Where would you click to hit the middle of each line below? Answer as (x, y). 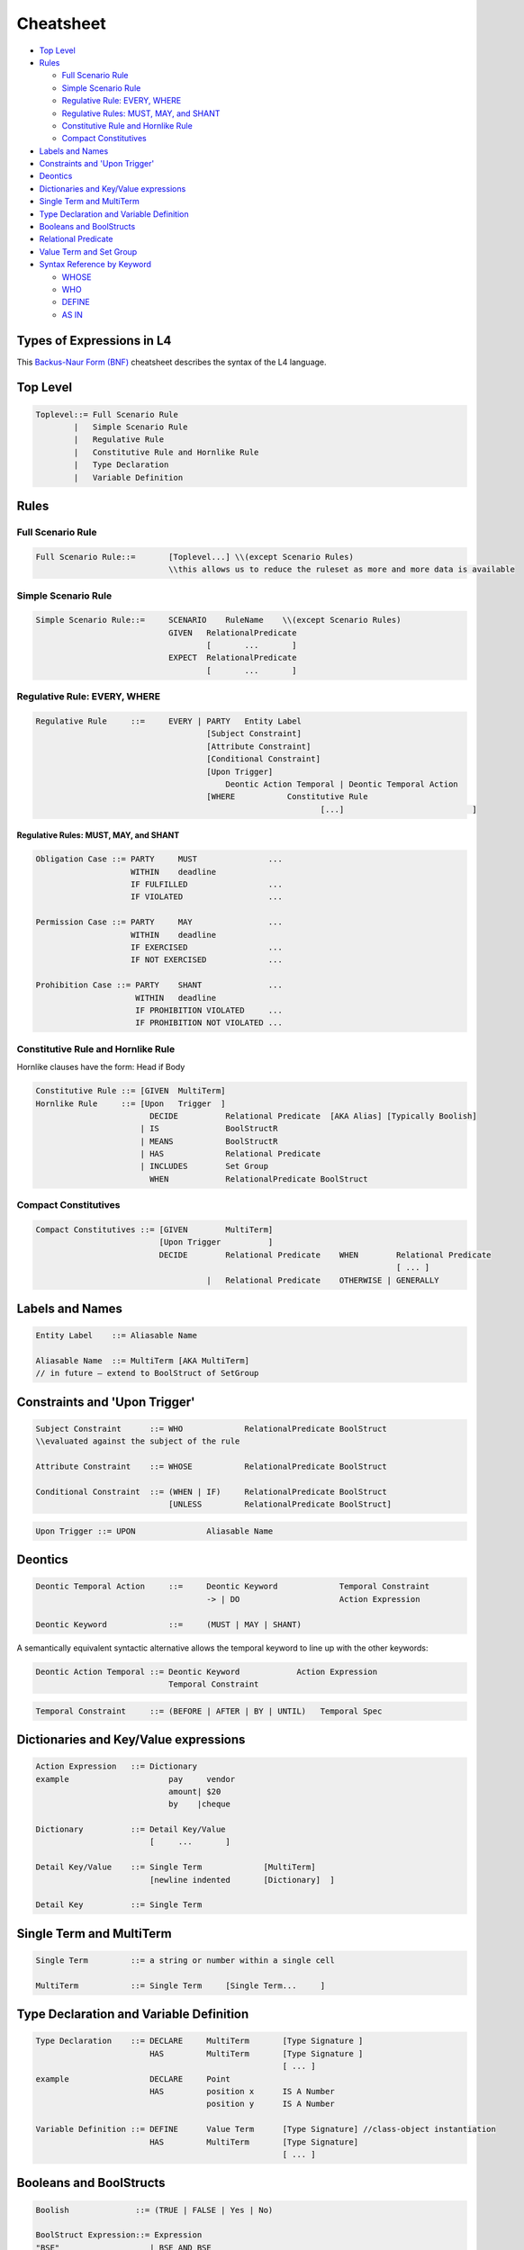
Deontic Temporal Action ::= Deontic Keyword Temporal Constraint (233, 1587)
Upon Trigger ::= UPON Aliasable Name (154, 1531)
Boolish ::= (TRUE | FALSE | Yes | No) (154, 2210)
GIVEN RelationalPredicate (232, 633)
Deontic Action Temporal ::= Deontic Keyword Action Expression (207, 1671)
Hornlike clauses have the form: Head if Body (101, 1067)
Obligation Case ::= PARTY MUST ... (159, 859)
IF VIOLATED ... (207, 897)
